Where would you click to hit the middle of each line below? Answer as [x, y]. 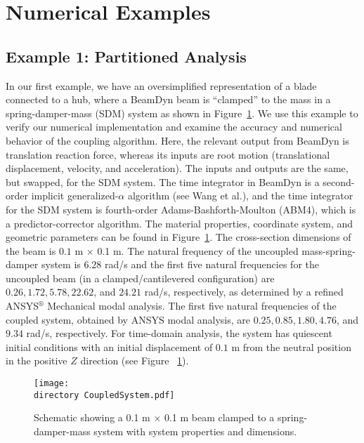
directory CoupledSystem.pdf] [104, 395]
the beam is [31, 250]
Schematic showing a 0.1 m [92, 417]
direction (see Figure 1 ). [135, 361]
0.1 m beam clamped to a [219, 417]
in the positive [37, 361]
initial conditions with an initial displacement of [109, 346]
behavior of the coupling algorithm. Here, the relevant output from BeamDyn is [177, 140]
